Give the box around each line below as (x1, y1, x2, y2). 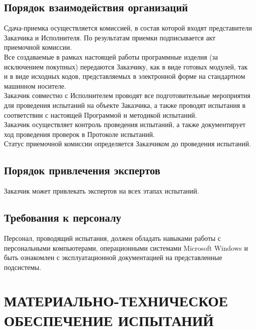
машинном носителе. (4, 80, 66, 91)
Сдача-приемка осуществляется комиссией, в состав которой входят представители (4, 23, 252, 33)
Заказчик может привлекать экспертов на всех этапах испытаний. (4, 186, 199, 196)
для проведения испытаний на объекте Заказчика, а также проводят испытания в (4, 99, 246, 110)
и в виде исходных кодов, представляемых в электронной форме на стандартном (4, 71, 245, 81)
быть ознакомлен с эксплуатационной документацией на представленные (4, 252, 223, 263)
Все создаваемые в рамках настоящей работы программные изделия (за (4, 51, 218, 62)
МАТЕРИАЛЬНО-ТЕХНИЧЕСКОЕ (4, 291, 228, 311)
